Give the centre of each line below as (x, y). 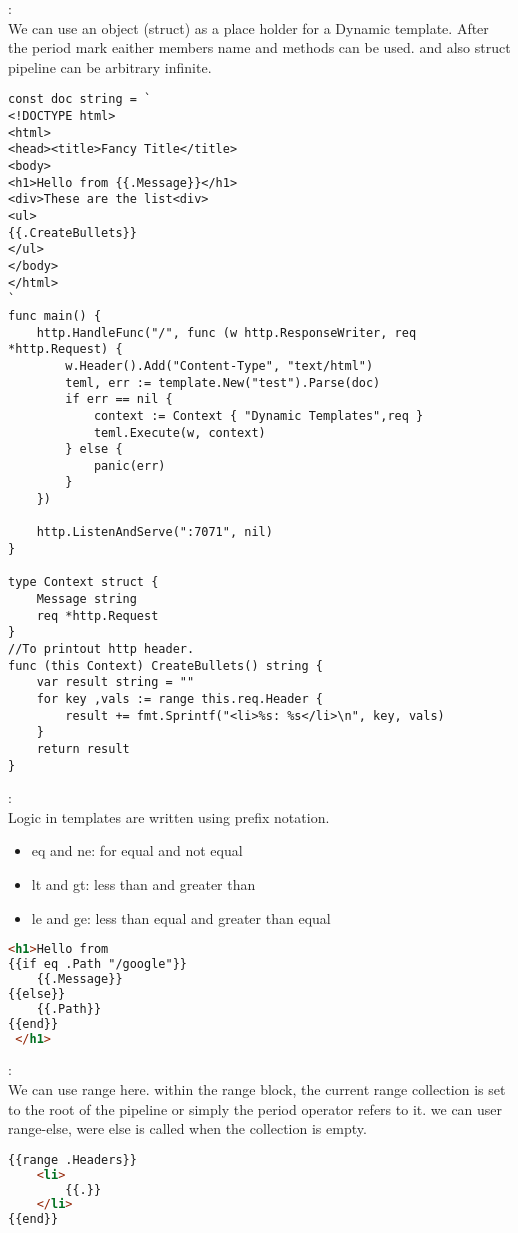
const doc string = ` (80, 99)
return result (83, 748)
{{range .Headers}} (72, 1159)
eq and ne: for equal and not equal (137, 850)
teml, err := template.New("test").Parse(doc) (223, 382)
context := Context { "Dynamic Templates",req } (258, 415)
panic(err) (129, 465)
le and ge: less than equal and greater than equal (181, 917)
